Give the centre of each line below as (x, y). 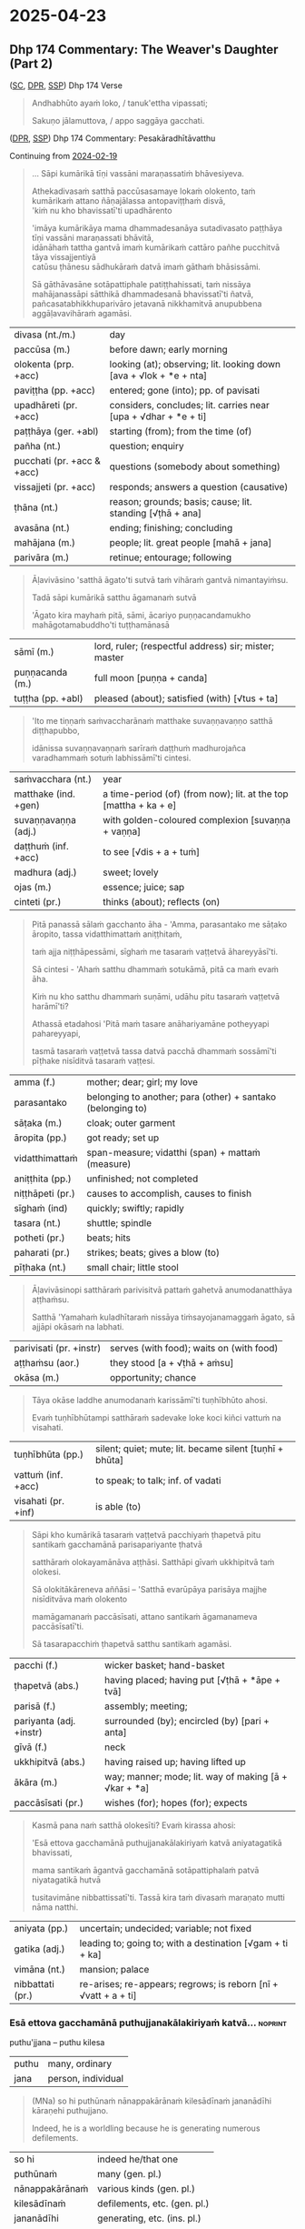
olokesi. (46, 1571)
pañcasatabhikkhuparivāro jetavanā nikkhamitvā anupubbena (147, 304)
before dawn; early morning (169, 349)
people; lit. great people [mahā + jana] (191, 542)
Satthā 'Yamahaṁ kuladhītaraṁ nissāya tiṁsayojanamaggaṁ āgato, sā (163, 1317)
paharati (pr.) (42, 1253)
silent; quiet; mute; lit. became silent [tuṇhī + (189, 1449)
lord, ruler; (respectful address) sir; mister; (184, 646)
